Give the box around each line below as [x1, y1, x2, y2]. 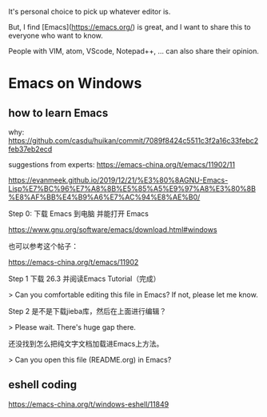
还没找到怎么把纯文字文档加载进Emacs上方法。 [8, 339, 164, 348]
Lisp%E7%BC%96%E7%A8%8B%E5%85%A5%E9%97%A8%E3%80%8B [8, 184, 256, 193]
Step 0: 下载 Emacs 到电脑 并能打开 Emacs [8, 209, 149, 219]
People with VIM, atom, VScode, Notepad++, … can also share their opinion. [8, 46, 260, 55]
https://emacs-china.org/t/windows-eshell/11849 [8, 399, 169, 409]
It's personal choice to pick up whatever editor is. [8, 7, 171, 16]
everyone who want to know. [8, 31, 103, 40]
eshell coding [8, 378, 78, 391]
